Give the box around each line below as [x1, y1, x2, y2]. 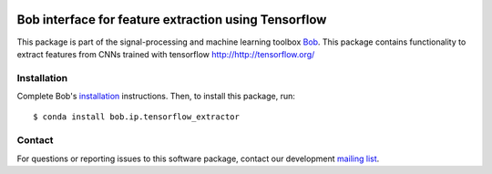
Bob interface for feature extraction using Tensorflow [16, 12, 327, 27]
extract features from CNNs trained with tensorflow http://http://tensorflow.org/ [16, 48, 315, 59]
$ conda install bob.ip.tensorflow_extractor [33, 112, 241, 122]
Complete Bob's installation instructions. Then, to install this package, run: [16, 91, 295, 102]
